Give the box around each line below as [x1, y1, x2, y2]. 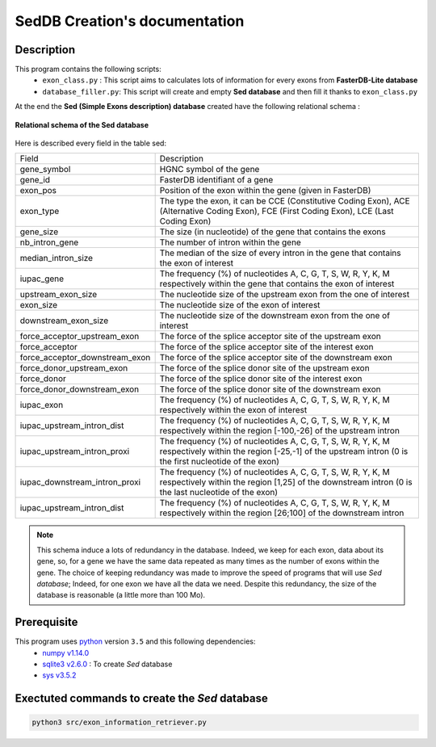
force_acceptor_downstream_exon [19, 352, 151, 363]
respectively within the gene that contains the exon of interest [159, 279, 395, 290]
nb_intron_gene [19, 237, 79, 248]
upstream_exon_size [19, 289, 98, 300]
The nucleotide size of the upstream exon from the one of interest [159, 289, 410, 300]
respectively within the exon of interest [159, 405, 308, 416]
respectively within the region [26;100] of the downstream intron [159, 507, 405, 518]
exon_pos [19, 185, 57, 196]
